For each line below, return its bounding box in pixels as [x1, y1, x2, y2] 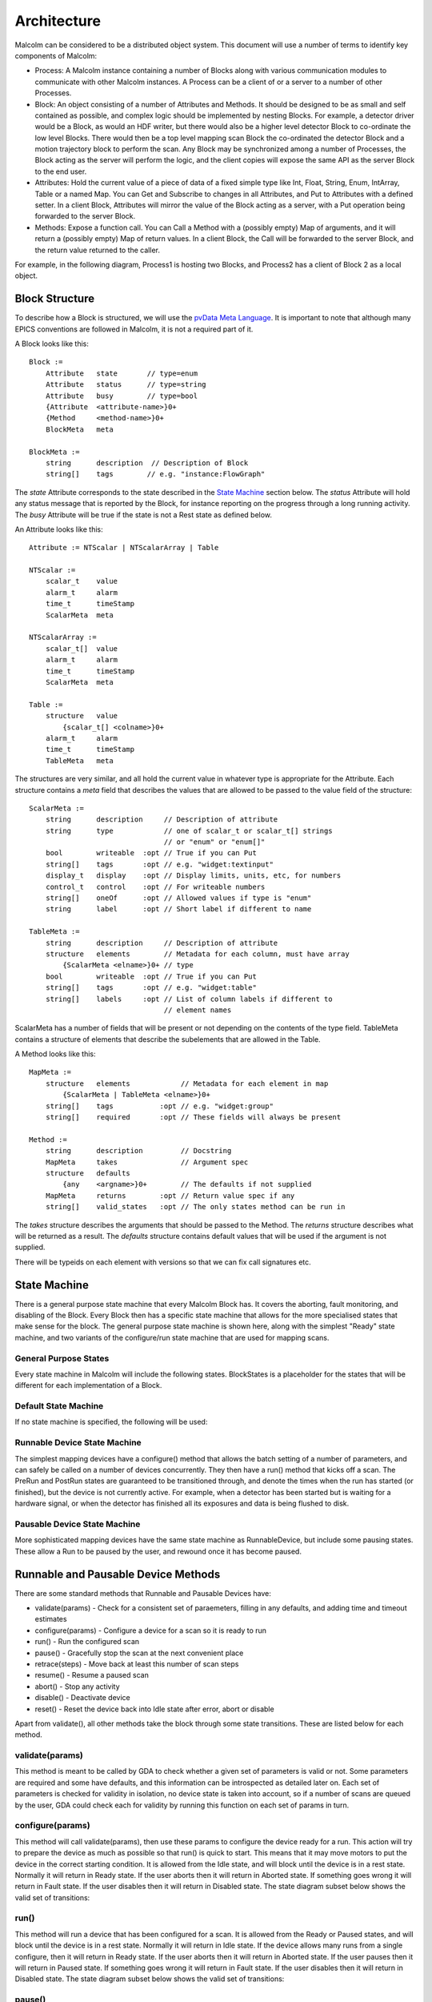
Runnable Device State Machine [14, 1437, 142, 1449]
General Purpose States [14, 1353, 110, 1364]
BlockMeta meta [45, 424, 114, 434]
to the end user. [34, 167, 87, 176]
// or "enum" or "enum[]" [163, 838, 266, 846]
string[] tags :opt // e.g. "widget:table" [45, 983, 258, 992]
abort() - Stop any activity [34, 1682, 120, 1691]
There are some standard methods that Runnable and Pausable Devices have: [14, 1588, 271, 1598]
